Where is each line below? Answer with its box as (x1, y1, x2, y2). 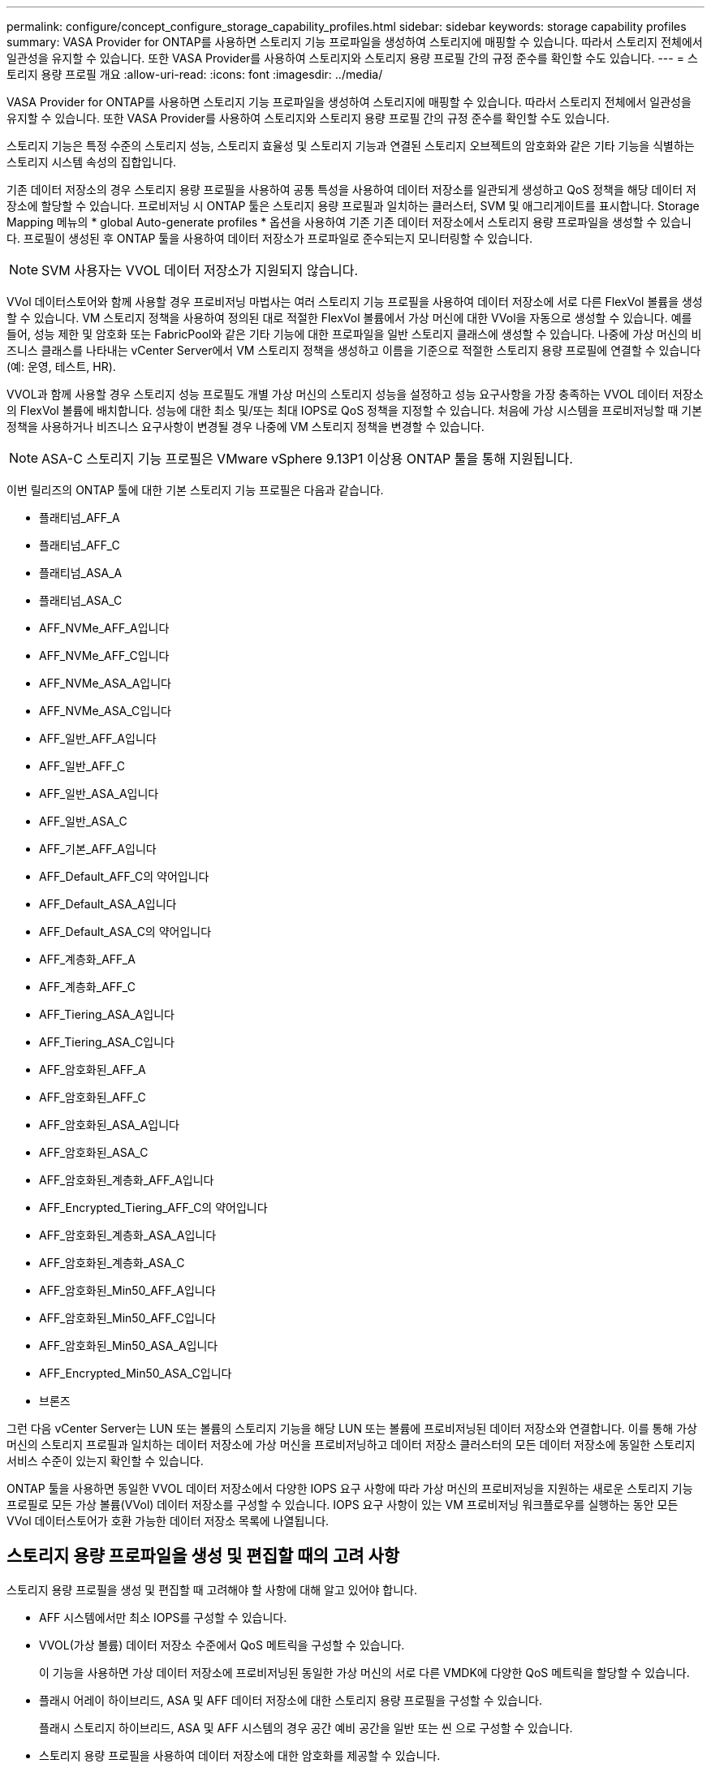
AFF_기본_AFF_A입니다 (39, 842, 157, 856)
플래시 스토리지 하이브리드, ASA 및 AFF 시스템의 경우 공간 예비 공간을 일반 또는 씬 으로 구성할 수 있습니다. (39, 1720, 573, 1735)
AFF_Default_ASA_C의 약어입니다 (39, 925, 212, 938)
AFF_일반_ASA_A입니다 (39, 787, 159, 800)
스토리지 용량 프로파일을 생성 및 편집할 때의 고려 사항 (6, 1546, 400, 1567)
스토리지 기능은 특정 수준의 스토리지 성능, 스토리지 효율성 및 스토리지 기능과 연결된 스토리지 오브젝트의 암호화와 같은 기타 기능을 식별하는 (6, 139, 695, 153)
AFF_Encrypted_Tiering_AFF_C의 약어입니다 (39, 1201, 268, 1214)
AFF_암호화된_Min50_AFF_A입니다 (39, 1283, 216, 1297)
